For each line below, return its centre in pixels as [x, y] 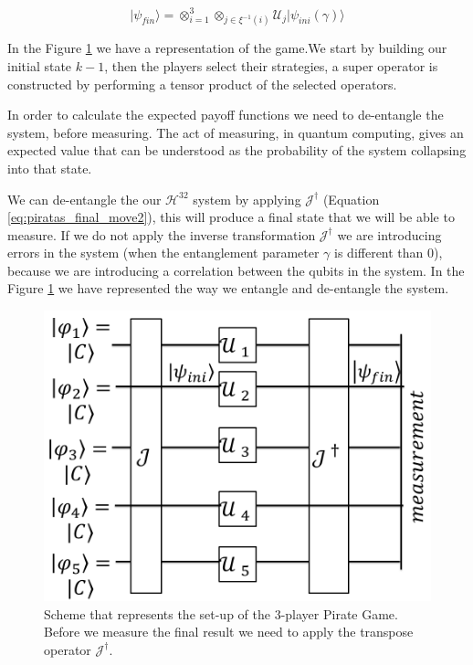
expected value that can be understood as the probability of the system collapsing [237, 150]
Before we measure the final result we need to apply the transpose [229, 632]
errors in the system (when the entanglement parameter [163, 253]
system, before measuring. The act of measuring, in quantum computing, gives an [236, 132]
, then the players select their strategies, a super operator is [271, 65]
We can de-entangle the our [84, 199]
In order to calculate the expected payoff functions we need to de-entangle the [226, 115]
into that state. [50, 168]
